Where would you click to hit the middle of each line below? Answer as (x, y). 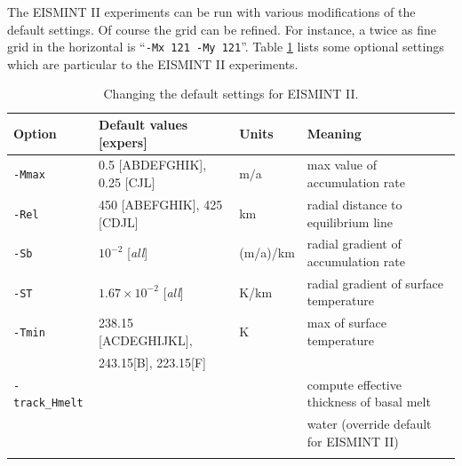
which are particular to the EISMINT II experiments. (153, 63)
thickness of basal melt (369, 402)
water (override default (369, 424)
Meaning (334, 133)
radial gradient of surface (375, 283)
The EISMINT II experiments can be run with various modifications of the (211, 12)
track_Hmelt (48, 403)
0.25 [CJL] (127, 182)
